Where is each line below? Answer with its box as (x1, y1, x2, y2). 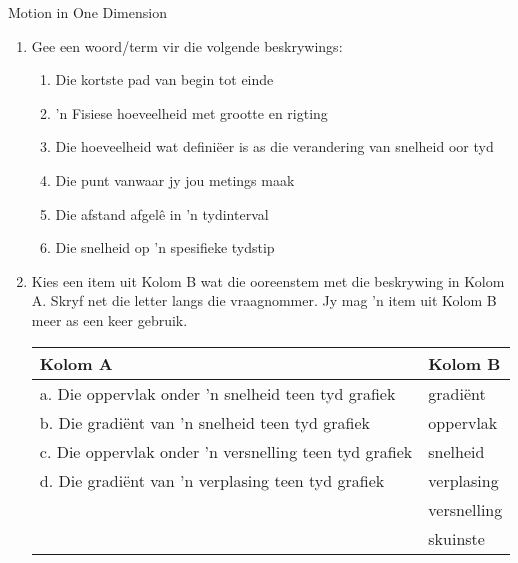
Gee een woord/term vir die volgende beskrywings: (31, 35, 343, 56)
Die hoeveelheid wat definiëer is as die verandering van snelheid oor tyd (55, 136, 494, 157)
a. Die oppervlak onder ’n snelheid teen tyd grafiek (39, 381, 396, 405)
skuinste (428, 526, 485, 550)
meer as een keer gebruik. (31, 309, 188, 330)
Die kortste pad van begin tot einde (55, 69, 274, 90)
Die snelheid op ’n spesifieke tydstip (55, 237, 275, 258)
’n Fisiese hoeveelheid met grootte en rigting (55, 102, 328, 123)
